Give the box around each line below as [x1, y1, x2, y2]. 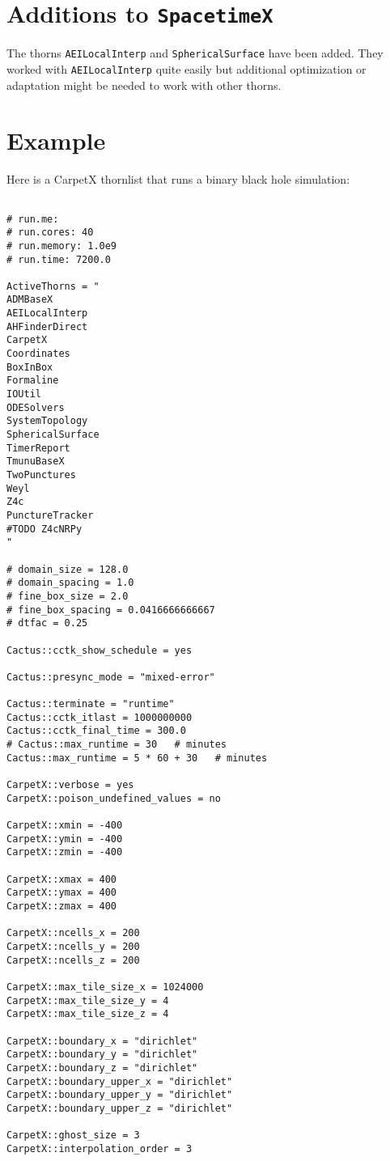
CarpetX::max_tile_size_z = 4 [6, 1008, 169, 1020]
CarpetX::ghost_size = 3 [6, 1129, 140, 1142]
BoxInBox [6, 361, 53, 373]
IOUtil [6, 388, 41, 400]
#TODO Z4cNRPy [6, 523, 83, 535]
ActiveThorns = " [6, 280, 100, 292]
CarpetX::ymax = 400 [6, 887, 117, 899]
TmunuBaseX [6, 456, 65, 468]
